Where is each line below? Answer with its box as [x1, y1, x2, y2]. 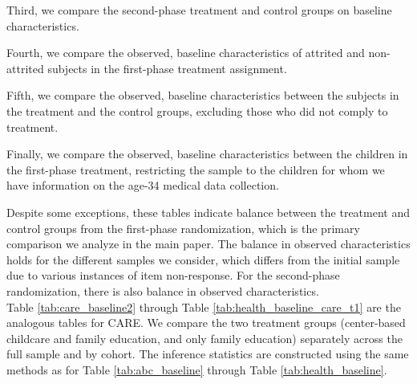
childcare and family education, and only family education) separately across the [6, 329, 403, 346]
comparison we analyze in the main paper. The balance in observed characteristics [6, 235, 411, 252]
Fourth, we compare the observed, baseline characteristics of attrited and [6, 44, 365, 61]
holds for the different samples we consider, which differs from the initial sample [6, 251, 400, 268]
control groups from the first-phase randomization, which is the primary [6, 219, 360, 236]
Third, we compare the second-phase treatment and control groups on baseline [6, 2, 392, 18]
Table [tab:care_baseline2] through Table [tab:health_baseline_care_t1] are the [6, 298, 401, 315]
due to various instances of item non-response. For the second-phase [6, 267, 340, 284]
